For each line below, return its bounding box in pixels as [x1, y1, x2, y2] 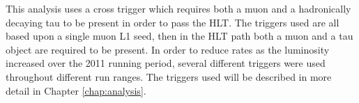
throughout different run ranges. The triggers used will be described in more [6, 69, 332, 84]
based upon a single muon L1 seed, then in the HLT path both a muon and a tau [6, 29, 353, 43]
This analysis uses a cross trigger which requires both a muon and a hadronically [6, 1, 351, 15]
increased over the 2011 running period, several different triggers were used [6, 56, 326, 70]
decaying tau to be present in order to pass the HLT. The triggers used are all [6, 15, 339, 29]
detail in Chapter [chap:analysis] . [6, 83, 146, 97]
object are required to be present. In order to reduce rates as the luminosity [6, 42, 330, 56]
